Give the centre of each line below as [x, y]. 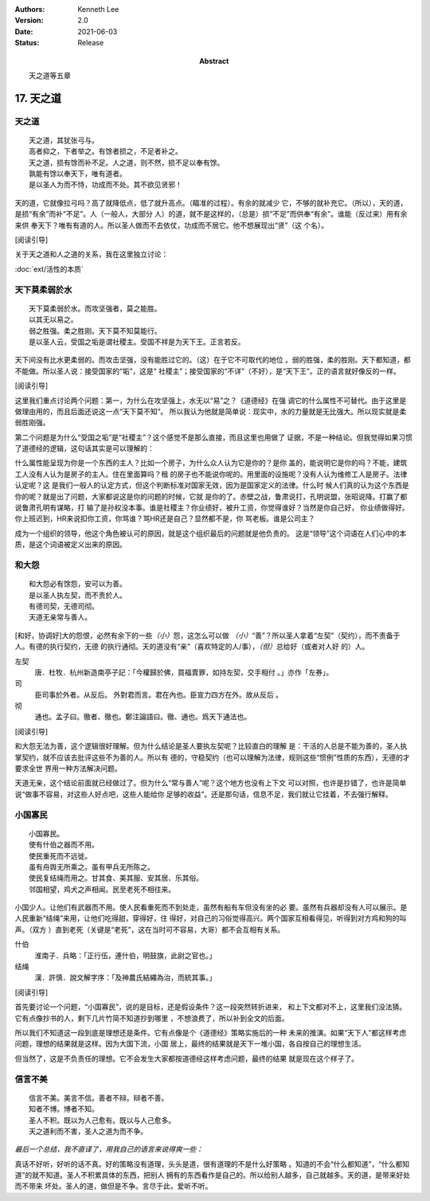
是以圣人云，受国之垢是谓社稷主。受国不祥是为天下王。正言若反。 [137, 342]
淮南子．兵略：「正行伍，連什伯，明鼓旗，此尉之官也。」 [125, 955]
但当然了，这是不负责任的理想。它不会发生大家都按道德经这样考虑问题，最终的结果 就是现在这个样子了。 [186, 1058]
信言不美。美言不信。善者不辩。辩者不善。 [99, 1098]
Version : [29, 21]
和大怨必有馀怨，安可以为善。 [78, 584]
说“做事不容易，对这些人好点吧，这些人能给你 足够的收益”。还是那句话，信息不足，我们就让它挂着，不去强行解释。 [204, 794]
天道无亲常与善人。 [60, 618]
